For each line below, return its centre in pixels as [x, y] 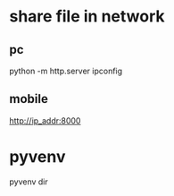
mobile [29, 99]
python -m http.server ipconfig [66, 71]
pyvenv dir [29, 182]
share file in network [87, 17]
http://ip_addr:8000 [45, 120]
